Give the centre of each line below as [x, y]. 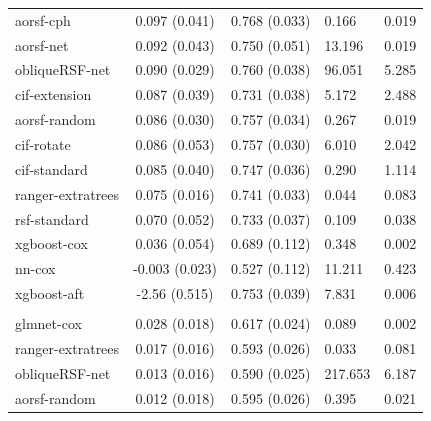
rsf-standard [52, 218]
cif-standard [51, 168]
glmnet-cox [48, 323]
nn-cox [35, 268]
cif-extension [53, 94]
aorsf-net [42, 44]
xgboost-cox [51, 243]
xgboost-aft [50, 293]
